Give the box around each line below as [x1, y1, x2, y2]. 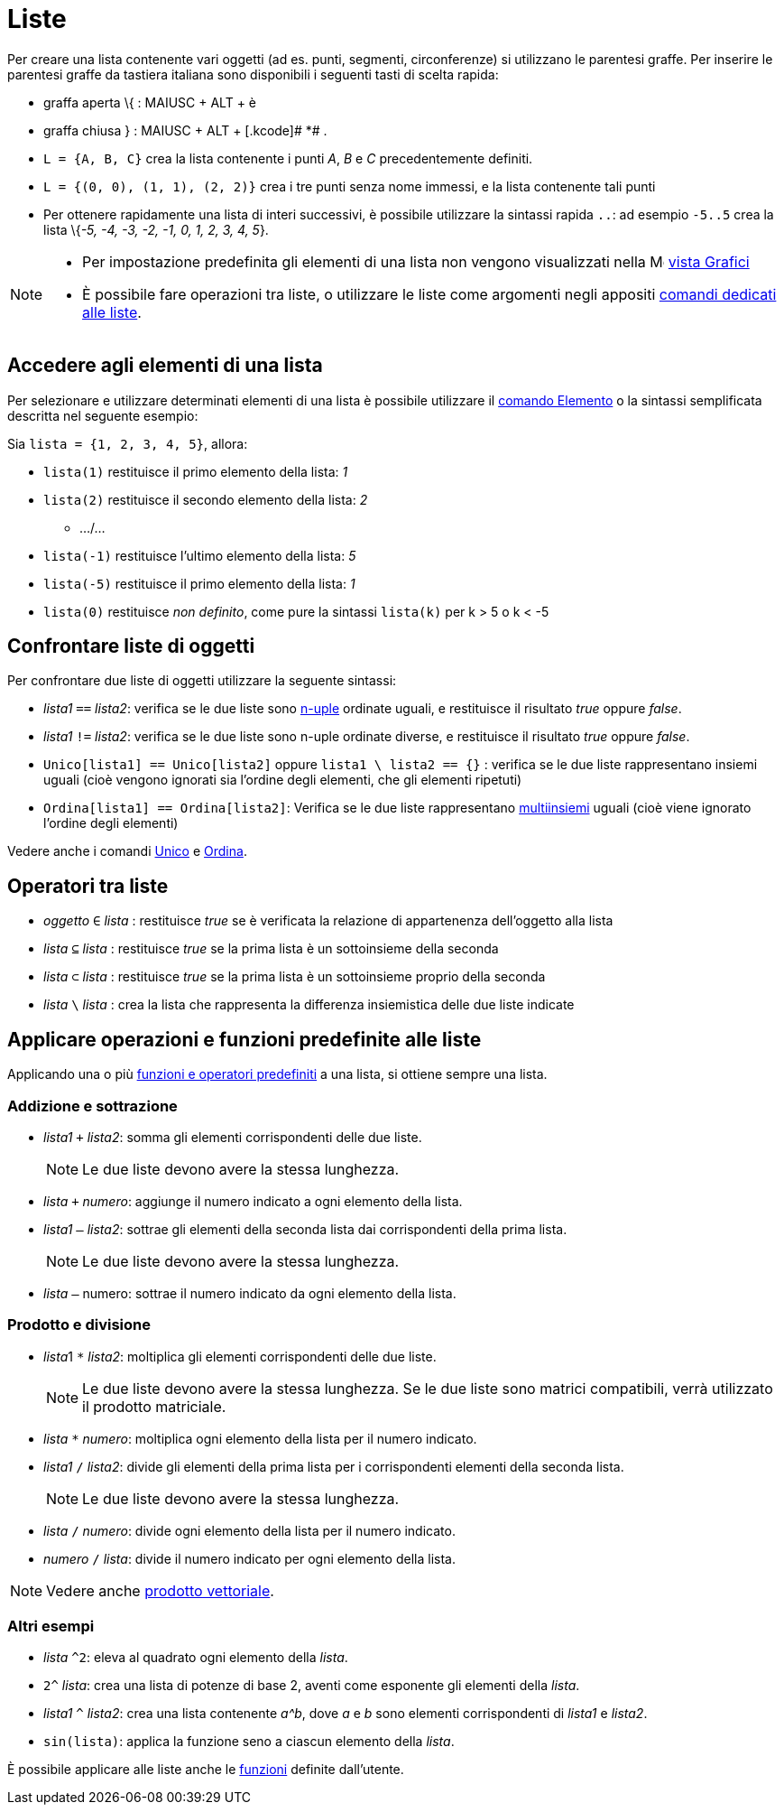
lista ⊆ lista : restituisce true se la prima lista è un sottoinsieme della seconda [43, 941, 499, 957]
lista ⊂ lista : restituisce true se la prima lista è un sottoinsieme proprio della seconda [43, 969, 546, 985]
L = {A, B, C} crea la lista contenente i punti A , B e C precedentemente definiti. [43, 150, 533, 166]
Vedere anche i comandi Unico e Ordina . [7, 843, 247, 860]
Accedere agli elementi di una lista [7, 354, 323, 377]
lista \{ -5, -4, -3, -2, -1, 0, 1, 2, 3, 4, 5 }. [43, 221, 269, 237]
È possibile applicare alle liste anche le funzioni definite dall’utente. [7, 1761, 404, 1778]
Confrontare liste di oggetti [7, 635, 255, 658]
